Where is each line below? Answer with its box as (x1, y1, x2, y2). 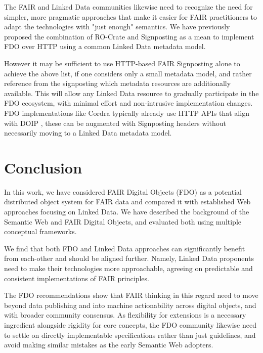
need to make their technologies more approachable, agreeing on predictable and (4, 263, 253, 273)
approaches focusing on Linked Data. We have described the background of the (4, 206, 249, 217)
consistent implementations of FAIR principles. (4, 273, 149, 283)
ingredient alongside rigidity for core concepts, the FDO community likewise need (4, 319, 256, 330)
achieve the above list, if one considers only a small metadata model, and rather (4, 68, 252, 78)
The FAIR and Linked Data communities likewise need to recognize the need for (4, 2, 253, 12)
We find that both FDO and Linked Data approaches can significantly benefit (4, 243, 245, 253)
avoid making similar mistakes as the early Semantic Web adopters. (4, 339, 213, 350)
